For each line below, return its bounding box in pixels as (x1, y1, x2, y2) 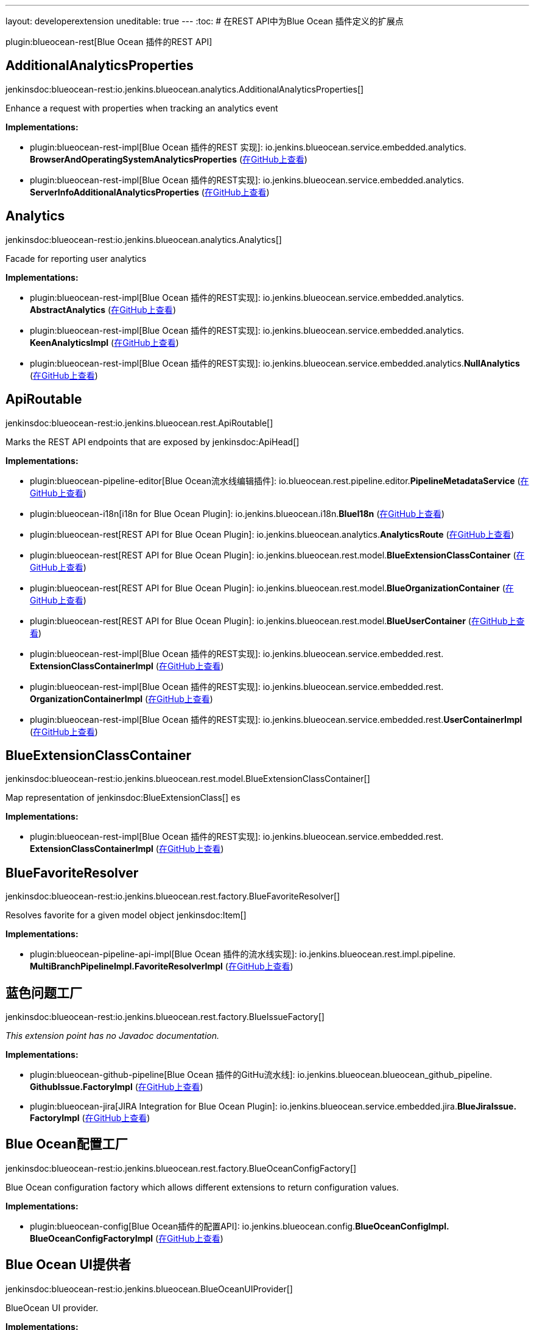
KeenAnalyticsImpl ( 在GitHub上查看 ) (30, 337, 179, 348)
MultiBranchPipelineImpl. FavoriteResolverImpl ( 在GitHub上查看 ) (30, 961, 293, 972)
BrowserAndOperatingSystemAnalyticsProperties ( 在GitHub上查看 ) (30, 153, 307, 164)
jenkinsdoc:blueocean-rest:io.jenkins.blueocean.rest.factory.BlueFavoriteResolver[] (5, 891, 340, 902)
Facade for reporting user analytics (5, 253, 147, 264)
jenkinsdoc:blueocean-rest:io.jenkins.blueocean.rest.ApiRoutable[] (5, 417, 273, 428)
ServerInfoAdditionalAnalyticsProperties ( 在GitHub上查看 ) (30, 186, 270, 197)
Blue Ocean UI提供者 (5, 1257, 131, 1273)
